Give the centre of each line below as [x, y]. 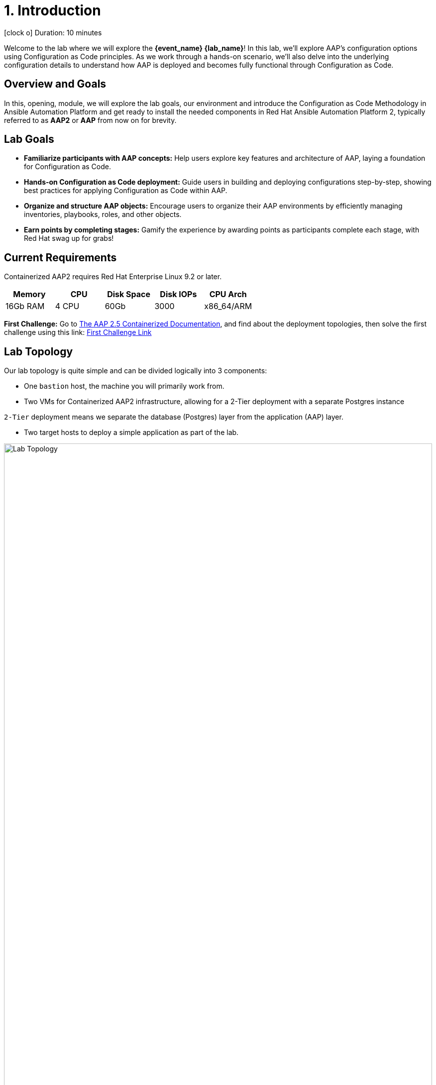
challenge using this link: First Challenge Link [78, 332]
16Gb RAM [25, 306]
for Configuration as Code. [67, 167]
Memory [29, 294]
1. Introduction [53, 10]
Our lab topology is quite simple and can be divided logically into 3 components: [136, 371]
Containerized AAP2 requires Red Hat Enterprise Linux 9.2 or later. [113, 277]
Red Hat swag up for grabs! [69, 238]
